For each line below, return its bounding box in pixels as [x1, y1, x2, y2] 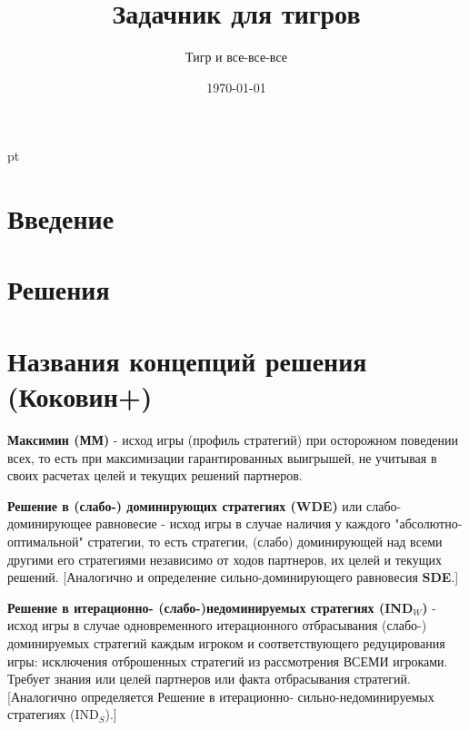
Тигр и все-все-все [185, 47, 287, 66]
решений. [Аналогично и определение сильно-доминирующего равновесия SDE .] [7, 567, 459, 587]
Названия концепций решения [7, 341, 367, 379]
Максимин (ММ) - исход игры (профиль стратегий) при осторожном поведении [7, 429, 458, 449]
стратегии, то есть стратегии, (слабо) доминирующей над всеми [87, 531, 443, 550]
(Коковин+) [7, 378, 153, 415]
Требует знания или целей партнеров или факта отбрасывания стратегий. [7, 669, 411, 688]
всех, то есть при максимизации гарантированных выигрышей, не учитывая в [7, 448, 437, 467]
